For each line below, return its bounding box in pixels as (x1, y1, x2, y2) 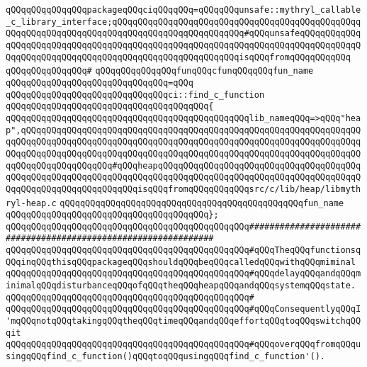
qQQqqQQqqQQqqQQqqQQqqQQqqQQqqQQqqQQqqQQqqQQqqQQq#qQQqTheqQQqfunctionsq (6, 245, 361, 256)
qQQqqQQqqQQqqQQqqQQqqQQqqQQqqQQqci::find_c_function (6, 89, 265, 100)
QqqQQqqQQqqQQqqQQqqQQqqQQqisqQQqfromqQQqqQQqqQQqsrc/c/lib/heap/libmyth (6, 183, 361, 194)
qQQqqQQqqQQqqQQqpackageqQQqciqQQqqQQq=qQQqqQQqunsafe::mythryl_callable (6, 5, 361, 15)
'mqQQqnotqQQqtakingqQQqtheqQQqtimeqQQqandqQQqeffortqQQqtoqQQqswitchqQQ (6, 316, 361, 327)
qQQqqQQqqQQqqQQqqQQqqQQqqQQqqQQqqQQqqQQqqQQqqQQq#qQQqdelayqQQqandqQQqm (6, 269, 361, 279)
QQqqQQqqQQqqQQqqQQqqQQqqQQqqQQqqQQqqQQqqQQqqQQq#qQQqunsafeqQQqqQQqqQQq (6, 28, 361, 39)
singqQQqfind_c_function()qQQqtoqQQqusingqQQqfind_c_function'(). (6, 351, 326, 362)
